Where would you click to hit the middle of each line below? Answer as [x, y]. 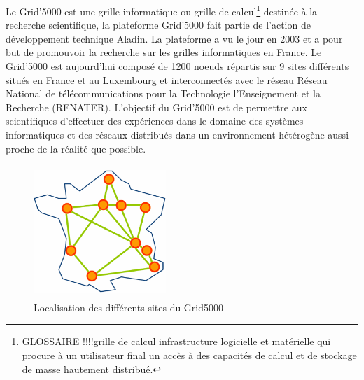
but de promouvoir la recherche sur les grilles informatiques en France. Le [164, 52]
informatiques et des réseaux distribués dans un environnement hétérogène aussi [177, 134]
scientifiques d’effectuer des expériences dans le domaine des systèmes [155, 121]
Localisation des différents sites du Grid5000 [129, 307]
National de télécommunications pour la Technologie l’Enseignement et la [163, 93]
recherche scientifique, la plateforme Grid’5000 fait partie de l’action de [158, 25]
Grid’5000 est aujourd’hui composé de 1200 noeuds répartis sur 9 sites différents [177, 66]
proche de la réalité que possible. [76, 148]
